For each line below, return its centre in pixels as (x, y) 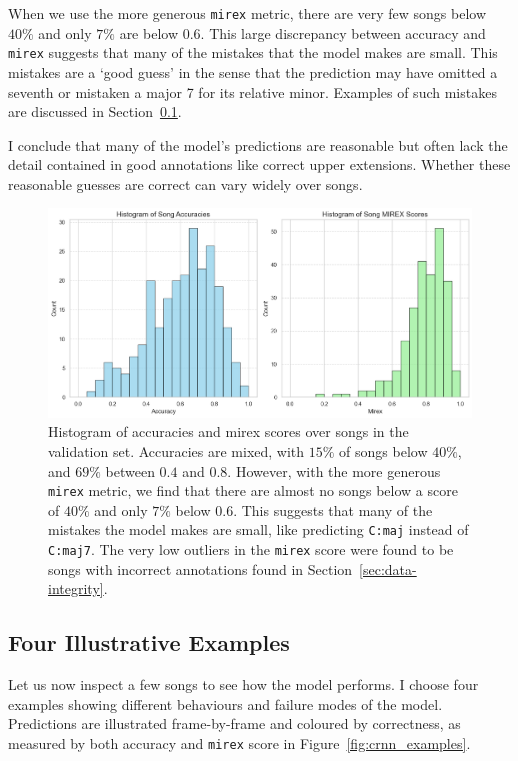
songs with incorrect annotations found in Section (200, 568)
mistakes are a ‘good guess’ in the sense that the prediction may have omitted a (253, 71)
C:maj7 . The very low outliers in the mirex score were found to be (251, 549)
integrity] (76, 588)
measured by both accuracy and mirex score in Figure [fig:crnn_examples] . (239, 742)
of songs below (383, 450)
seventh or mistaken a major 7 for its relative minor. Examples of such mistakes (252, 91)
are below (148, 32)
